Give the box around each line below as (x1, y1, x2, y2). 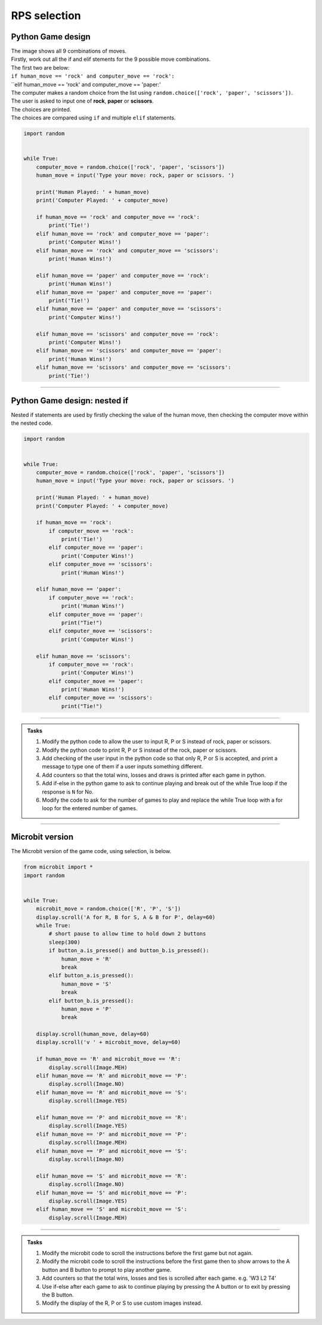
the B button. (42, 1292, 74, 1298)
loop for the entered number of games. (42, 805, 138, 812)
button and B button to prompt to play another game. (42, 1266, 172, 1273)
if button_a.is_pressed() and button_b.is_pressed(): (48, 947, 209, 954)
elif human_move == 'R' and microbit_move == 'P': (36, 1073, 187, 1079)
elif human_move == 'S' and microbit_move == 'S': (36, 1206, 187, 1213)
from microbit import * (23, 864, 94, 870)
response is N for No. (42, 788, 94, 795)
